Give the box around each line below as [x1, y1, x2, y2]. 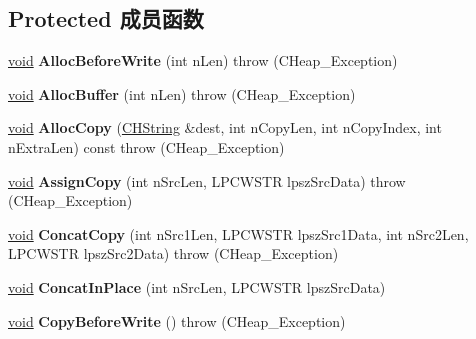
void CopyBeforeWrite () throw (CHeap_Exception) [8, 310, 346, 331]
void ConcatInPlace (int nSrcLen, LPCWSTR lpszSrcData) [8, 276, 386, 297]
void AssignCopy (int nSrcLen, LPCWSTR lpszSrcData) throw [8, 170, 406, 191]
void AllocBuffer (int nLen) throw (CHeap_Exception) [8, 83, 356, 104]
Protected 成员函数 [8, 3, 204, 34]
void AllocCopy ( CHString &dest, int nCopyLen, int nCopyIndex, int [8, 117, 442, 138]
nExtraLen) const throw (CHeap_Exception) [8, 136, 285, 157]
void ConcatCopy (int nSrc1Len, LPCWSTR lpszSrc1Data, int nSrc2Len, [8, 223, 469, 244]
